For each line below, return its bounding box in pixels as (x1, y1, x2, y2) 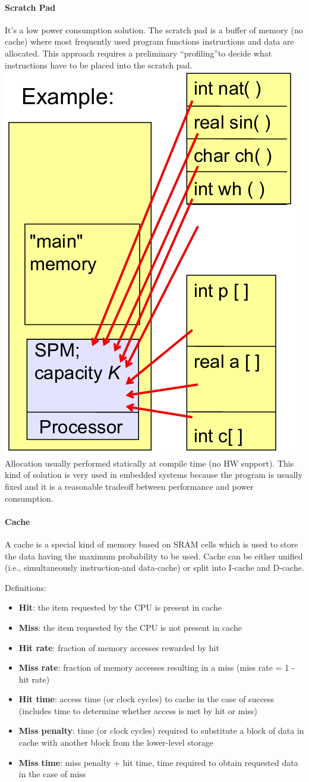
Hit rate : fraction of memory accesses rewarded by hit (18, 641, 219, 653)
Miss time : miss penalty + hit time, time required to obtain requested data (18, 756, 298, 768)
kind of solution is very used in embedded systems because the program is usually (5, 468, 302, 481)
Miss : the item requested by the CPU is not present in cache (18, 621, 242, 633)
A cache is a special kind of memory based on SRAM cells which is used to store (5, 537, 298, 550)
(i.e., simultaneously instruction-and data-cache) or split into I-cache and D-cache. (5, 561, 304, 574)
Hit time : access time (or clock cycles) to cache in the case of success (18, 693, 275, 705)
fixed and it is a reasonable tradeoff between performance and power (5, 480, 254, 492)
